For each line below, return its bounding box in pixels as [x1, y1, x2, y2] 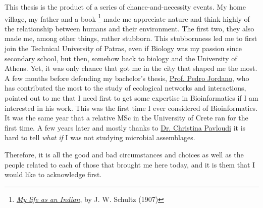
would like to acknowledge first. [5, 169, 102, 180]
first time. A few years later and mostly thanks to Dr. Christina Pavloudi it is [5, 122, 246, 133]
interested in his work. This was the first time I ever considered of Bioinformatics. [5, 102, 258, 113]
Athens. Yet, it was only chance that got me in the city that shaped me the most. [5, 63, 257, 73]
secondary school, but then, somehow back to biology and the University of [5, 53, 237, 63]
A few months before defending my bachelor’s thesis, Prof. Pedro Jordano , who [5, 72, 249, 83]
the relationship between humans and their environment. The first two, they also [5, 23, 254, 33]
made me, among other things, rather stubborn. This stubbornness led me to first [5, 33, 257, 44]
